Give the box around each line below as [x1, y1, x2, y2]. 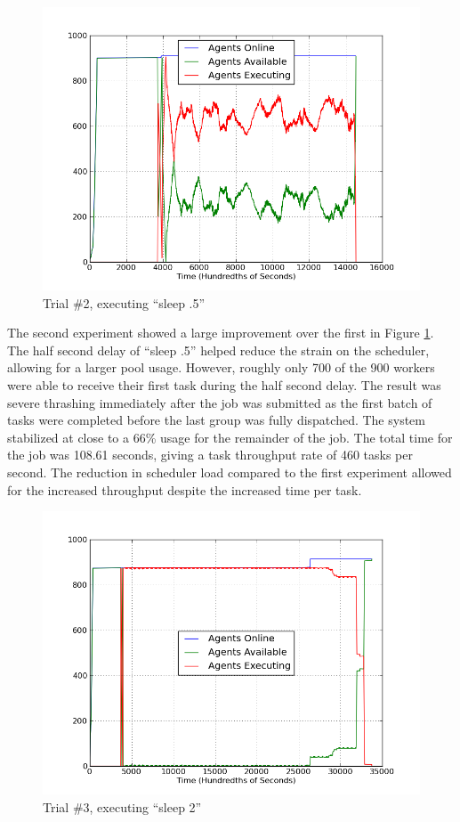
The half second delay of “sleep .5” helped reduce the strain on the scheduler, [7, 340, 430, 359]
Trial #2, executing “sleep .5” [43, 293, 206, 312]
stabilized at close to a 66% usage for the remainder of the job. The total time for [7, 427, 453, 446]
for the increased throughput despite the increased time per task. [7, 480, 362, 499]
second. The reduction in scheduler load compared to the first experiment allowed [7, 462, 452, 481]
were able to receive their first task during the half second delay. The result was [7, 375, 441, 394]
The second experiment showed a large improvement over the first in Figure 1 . [7, 323, 434, 342]
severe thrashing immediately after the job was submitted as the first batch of [7, 393, 432, 411]
